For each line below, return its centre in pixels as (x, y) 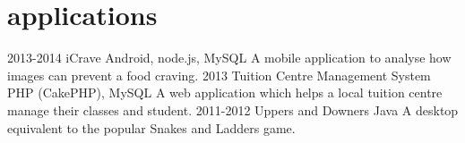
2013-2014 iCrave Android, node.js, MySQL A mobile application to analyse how (229, 58)
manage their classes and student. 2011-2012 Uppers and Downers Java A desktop (233, 109)
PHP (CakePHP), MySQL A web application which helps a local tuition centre (225, 93)
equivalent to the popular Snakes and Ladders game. (151, 127)
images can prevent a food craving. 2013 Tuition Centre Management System (219, 75)
